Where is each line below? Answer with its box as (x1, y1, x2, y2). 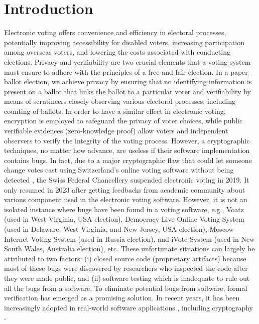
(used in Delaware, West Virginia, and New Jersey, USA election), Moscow (4, 224, 234, 234)
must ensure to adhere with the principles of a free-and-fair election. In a (4, 66, 228, 77)
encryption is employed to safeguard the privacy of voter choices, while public (4, 115, 243, 126)
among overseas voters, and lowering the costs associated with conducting (4, 47, 230, 57)
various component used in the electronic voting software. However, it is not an (4, 194, 247, 205)
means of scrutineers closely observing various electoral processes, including (4, 96, 235, 106)
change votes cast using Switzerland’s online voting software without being (4, 165, 234, 175)
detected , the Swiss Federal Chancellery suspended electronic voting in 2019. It (4, 175, 249, 185)
